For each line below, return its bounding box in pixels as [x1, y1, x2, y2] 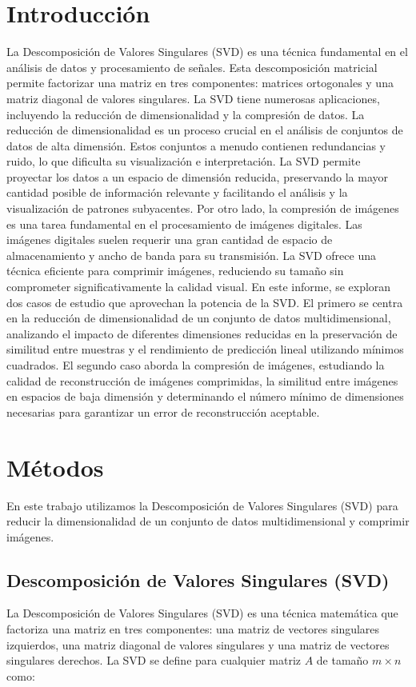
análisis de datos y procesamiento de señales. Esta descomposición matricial [6, 58, 378, 75]
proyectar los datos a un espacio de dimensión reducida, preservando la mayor [6, 168, 388, 185]
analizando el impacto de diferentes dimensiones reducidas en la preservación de [6, 325, 398, 342]
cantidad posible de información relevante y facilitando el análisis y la [6, 184, 348, 201]
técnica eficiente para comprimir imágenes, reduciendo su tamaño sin [6, 262, 344, 279]
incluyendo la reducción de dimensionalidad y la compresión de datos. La [6, 106, 365, 122]
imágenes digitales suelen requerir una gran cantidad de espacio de [6, 231, 333, 248]
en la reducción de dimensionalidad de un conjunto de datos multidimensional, [6, 310, 391, 326]
